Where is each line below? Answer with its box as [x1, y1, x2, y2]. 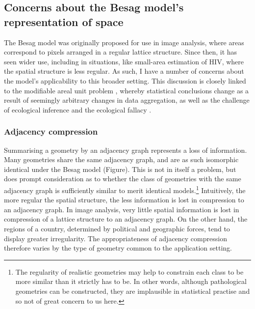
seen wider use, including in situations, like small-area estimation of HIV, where [4, 56, 244, 66]
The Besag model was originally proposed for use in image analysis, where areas [4, 37, 244, 47]
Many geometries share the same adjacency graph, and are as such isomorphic [4, 154, 239, 165]
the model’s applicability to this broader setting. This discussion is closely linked [4, 75, 246, 85]
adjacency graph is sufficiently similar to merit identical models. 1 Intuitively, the [4, 183, 246, 195]
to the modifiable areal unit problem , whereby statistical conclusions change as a [4, 85, 249, 95]
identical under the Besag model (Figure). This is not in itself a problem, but [4, 164, 236, 174]
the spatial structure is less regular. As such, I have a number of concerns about [4, 66, 244, 76]
